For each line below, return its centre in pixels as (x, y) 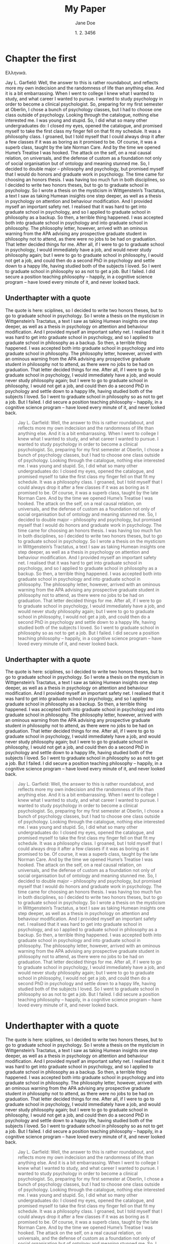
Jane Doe (85, 23)
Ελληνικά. (16, 73)
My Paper (85, 9)
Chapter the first (41, 58)
